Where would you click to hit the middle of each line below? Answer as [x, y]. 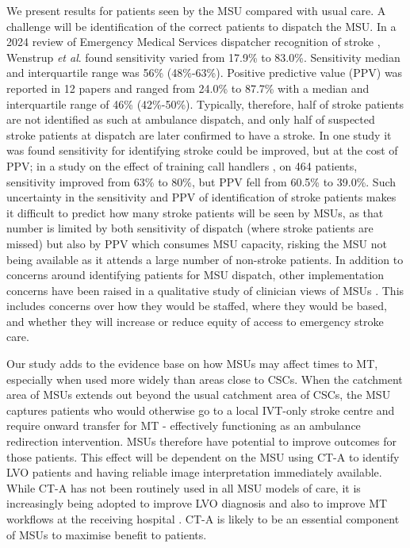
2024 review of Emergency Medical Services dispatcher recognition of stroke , [194, 42]
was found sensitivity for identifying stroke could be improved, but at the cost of [202, 150]
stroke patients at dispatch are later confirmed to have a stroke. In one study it [199, 134]
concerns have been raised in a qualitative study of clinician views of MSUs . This [205, 290]
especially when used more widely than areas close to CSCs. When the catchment [205, 379]
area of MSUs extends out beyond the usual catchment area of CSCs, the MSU [199, 395]
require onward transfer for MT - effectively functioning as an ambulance [184, 425]
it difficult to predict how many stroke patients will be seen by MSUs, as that [195, 212]
